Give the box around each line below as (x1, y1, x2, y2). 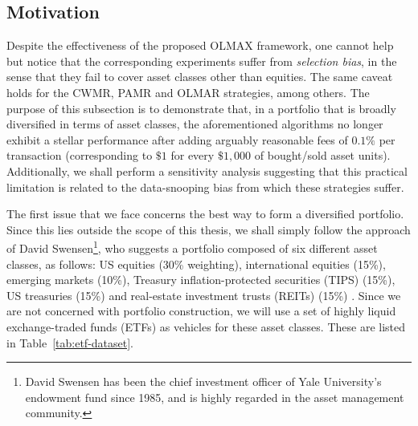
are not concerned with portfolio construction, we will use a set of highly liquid (6, 302, 396, 319)
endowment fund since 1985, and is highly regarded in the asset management (25, 388, 404, 405)
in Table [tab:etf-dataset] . (6, 334, 134, 351)
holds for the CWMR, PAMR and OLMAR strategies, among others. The (6, 83, 370, 100)
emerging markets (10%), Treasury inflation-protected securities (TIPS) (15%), (6, 271, 395, 288)
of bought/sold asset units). (254, 147, 391, 164)
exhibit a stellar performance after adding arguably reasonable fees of (6, 131, 348, 148)
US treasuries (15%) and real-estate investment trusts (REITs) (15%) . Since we (6, 286, 401, 303)
